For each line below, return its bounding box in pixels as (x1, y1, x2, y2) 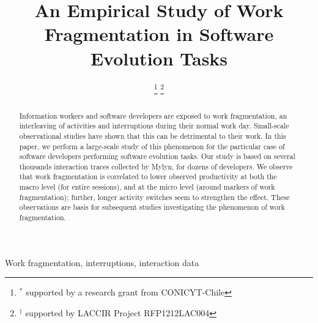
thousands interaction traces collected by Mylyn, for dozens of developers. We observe (19, 161, 293, 171)
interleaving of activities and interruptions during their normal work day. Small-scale (19, 121, 289, 131)
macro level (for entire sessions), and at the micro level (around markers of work (19, 182, 275, 192)
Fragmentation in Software (44, 21, 274, 46)
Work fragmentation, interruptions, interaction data (5, 256, 199, 269)
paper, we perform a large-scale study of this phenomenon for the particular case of (19, 141, 285, 151)
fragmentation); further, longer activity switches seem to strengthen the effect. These (19, 191, 290, 202)
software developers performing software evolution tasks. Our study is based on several (19, 151, 295, 161)
